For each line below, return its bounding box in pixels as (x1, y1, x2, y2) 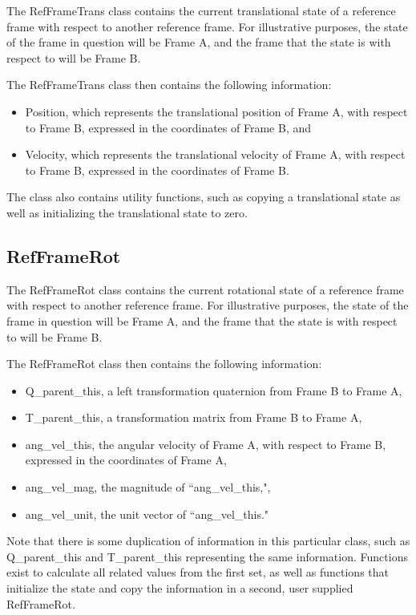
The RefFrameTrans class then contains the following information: (6, 76, 332, 93)
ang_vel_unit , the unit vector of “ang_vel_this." (25, 505, 269, 522)
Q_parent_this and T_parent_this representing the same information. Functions (6, 548, 408, 564)
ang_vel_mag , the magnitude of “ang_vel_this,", (25, 479, 271, 496)
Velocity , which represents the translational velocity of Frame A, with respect (25, 146, 406, 163)
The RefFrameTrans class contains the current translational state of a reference (6, 2, 396, 18)
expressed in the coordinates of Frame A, (25, 451, 227, 468)
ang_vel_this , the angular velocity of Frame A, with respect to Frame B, (25, 435, 386, 452)
